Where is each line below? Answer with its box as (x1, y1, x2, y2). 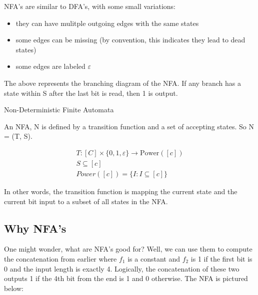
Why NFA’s (4, 220, 66, 236)
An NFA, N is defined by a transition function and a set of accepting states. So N (4, 121, 254, 131)
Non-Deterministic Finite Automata (4, 104, 114, 115)
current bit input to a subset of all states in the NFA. (4, 196, 168, 206)
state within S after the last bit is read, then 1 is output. (4, 87, 178, 98)
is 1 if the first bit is (190, 254, 252, 264)
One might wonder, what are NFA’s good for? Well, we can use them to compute (4, 244, 252, 254)
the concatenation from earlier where (4, 254, 117, 264)
